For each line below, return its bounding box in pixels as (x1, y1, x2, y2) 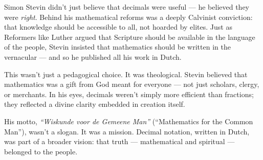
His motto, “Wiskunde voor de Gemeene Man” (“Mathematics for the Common (4, 116, 253, 126)
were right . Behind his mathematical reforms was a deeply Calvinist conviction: (4, 11, 253, 22)
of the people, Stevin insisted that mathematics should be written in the (4, 41, 231, 52)
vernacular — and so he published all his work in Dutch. (4, 51, 182, 62)
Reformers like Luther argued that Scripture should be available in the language (4, 31, 255, 42)
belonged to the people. (4, 146, 78, 156)
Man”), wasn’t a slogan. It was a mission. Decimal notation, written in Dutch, (4, 126, 250, 136)
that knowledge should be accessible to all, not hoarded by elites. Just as (4, 21, 232, 32)
